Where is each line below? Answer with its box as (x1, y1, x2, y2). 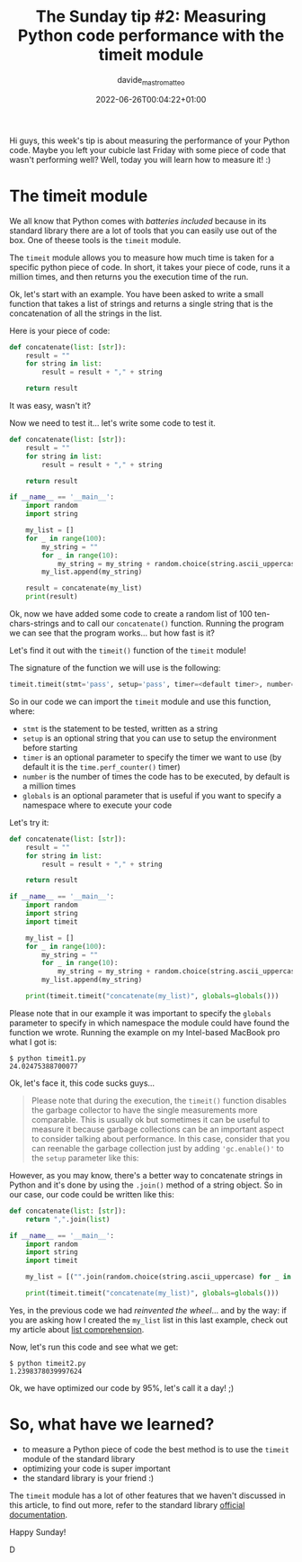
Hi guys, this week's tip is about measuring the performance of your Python (9, 135, 290, 146)
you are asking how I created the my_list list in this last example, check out (9, 1314, 289, 1325)
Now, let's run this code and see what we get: (9, 1341, 179, 1352)
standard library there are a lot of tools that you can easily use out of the (9, 225, 277, 236)
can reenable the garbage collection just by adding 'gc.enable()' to (31, 1142, 285, 1153)
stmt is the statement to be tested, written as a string (22, 723, 218, 734)
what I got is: (9, 1036, 58, 1047)
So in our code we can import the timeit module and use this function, (9, 696, 271, 707)
